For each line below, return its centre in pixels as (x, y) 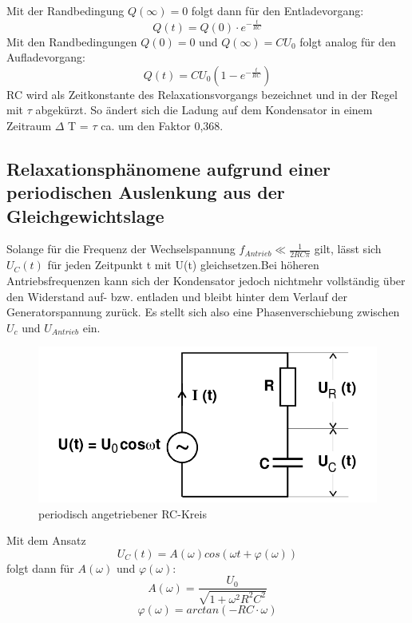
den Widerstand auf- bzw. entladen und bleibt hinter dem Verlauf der (177, 296)
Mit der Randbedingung (65, 10)
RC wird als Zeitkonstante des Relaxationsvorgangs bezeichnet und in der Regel (202, 94)
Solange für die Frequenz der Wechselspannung (121, 249)
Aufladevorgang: (46, 57)
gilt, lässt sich (348, 249)
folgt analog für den (348, 41)
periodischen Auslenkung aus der (146, 192)
